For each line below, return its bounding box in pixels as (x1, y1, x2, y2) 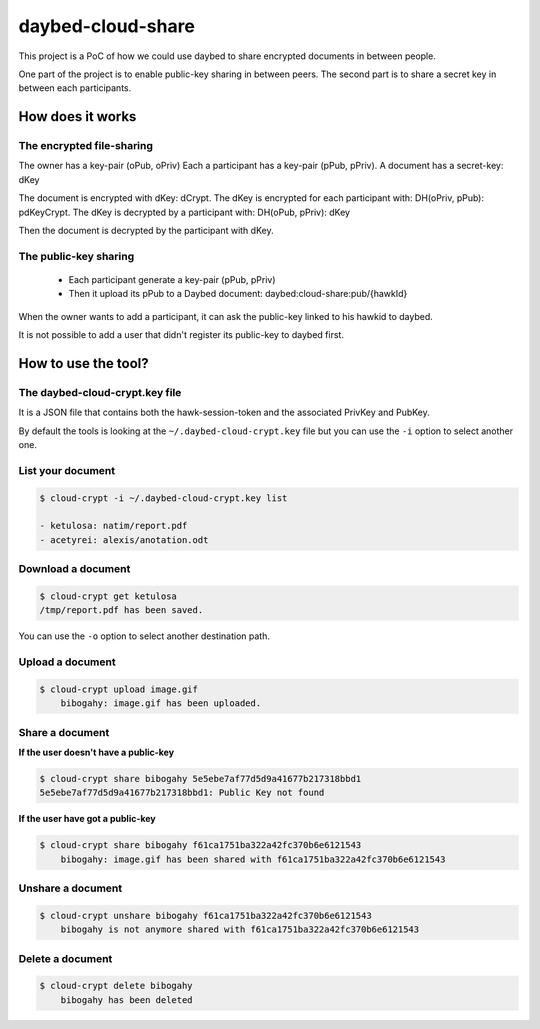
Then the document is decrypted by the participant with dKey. (18, 225, 274, 237)
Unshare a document (18, 881, 123, 895)
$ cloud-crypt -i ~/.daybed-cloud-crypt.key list (39, 492, 288, 504)
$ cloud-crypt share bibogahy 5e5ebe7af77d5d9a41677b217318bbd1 (39, 773, 362, 784)
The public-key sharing (18, 249, 135, 263)
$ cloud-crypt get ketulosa (39, 590, 177, 602)
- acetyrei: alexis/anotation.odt (39, 534, 209, 545)
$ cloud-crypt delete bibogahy (39, 980, 194, 992)
